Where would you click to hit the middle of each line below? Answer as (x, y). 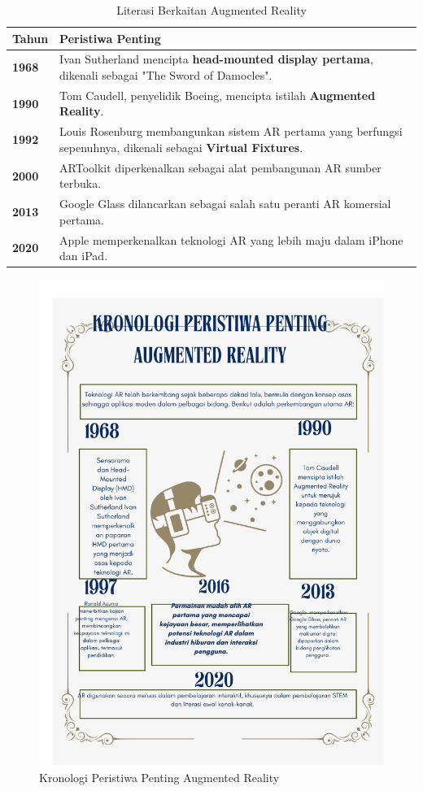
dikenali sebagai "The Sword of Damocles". (166, 75)
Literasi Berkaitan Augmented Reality (211, 10)
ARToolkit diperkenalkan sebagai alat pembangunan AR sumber (220, 167)
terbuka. (81, 183)
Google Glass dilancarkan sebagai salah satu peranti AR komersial (225, 204)
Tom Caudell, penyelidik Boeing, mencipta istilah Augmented (218, 95)
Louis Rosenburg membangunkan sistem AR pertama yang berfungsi (231, 131)
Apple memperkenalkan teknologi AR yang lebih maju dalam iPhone (231, 239)
